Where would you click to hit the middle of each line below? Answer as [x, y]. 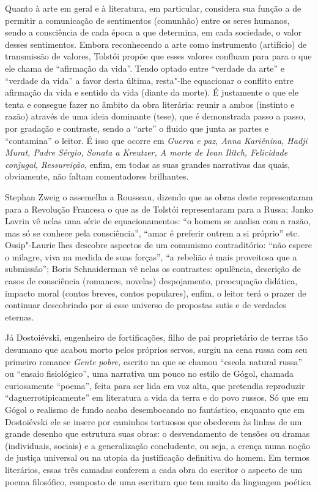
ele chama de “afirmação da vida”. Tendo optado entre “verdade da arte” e [145, 68]
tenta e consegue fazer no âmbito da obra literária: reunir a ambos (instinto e [150, 104]
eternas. [20, 316]
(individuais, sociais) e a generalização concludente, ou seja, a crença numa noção [157, 445]
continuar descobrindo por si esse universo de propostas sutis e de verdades [146, 305]
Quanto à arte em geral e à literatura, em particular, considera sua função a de [153, 8]
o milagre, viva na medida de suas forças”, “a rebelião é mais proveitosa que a [151, 256]
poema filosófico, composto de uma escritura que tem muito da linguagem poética [158, 481]
